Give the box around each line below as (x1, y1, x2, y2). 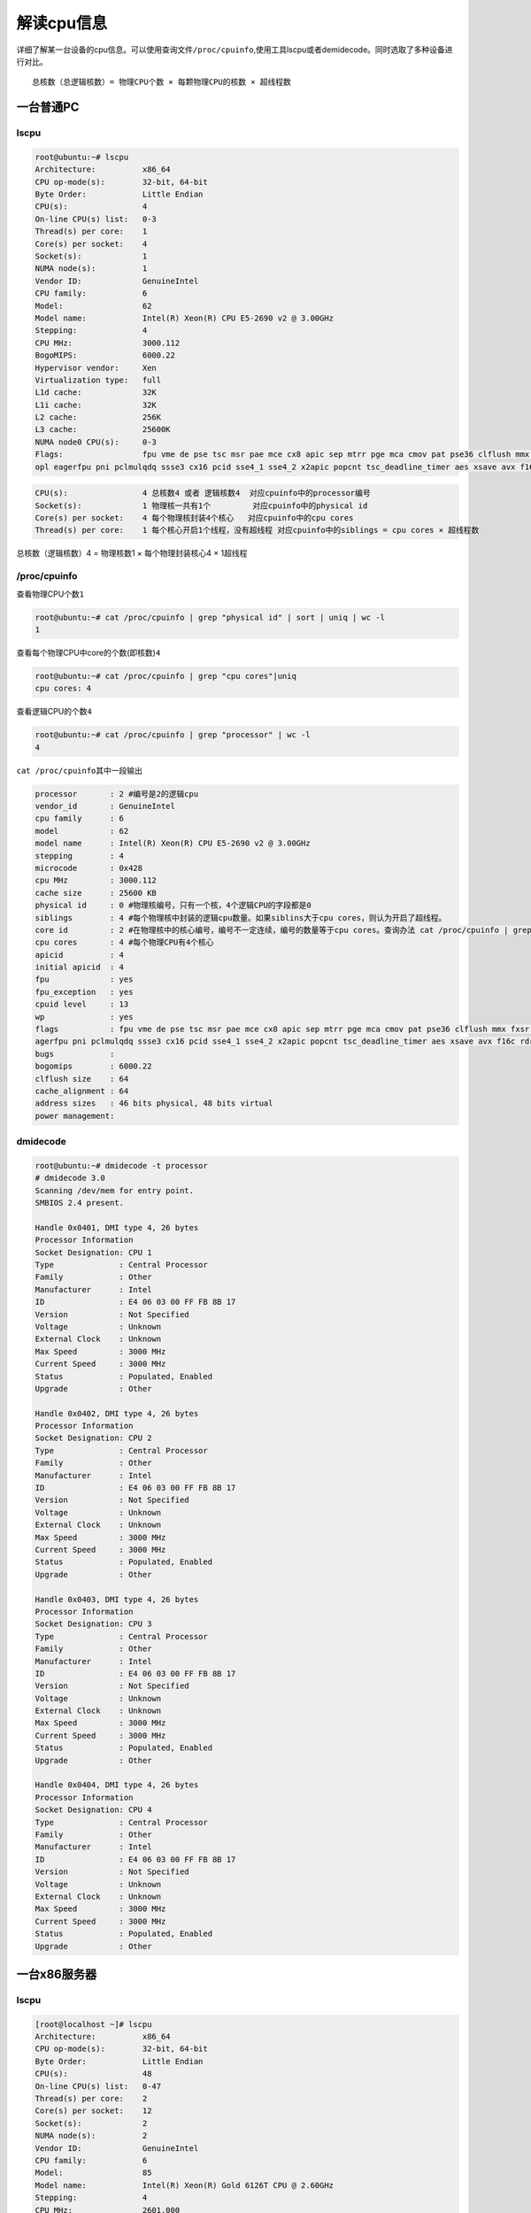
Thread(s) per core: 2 (35, 2093, 148, 2103)
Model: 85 (35, 2168, 152, 2178)
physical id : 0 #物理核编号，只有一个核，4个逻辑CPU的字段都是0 (35, 900, 312, 911)
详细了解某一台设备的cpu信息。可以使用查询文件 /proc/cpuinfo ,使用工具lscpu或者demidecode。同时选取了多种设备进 (16, 44, 453, 55)
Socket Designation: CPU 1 (35, 1247, 152, 1257)
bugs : (35, 1049, 115, 1059)
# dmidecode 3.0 (35, 1173, 106, 1184)
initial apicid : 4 (35, 962, 124, 973)
